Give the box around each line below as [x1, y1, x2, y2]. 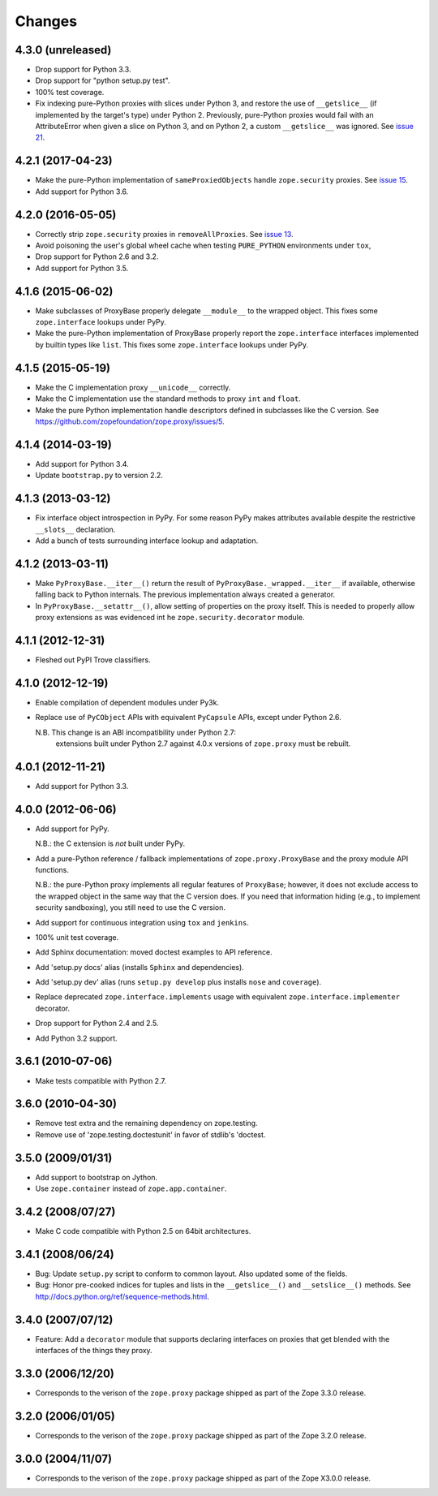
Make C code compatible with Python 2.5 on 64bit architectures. [35, 1227, 251, 1236]
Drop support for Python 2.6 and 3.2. [35, 252, 159, 261]
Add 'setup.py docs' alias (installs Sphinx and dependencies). [35, 962, 245, 972]
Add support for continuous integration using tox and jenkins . [35, 917, 249, 927]
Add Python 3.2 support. [35, 1033, 118, 1043]
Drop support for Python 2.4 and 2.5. [35, 1019, 159, 1028]
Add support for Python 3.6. [35, 187, 129, 196]
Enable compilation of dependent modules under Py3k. [35, 697, 219, 707]
